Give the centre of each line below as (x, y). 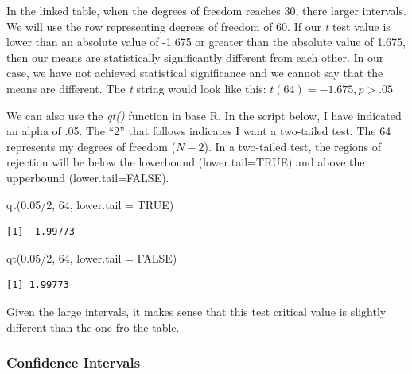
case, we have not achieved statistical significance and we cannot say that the (195, 73)
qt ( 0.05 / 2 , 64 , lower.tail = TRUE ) (90, 204)
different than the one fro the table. (93, 327)
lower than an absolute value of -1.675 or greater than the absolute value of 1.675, (206, 42)
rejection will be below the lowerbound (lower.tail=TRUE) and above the (186, 162)
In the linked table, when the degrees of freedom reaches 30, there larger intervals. (206, 10)
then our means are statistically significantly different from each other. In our (195, 57)
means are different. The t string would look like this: (136, 88)
